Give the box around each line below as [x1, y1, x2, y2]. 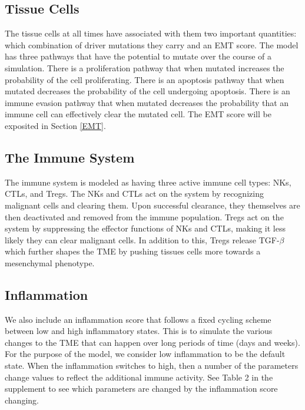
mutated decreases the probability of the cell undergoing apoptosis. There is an [5, 85, 290, 97]
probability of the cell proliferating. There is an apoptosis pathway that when [5, 73, 284, 85]
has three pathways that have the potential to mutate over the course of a [5, 50, 271, 62]
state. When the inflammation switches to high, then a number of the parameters [5, 359, 299, 372]
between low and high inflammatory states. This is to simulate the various [5, 325, 273, 337]
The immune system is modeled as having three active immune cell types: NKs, [5, 176, 291, 188]
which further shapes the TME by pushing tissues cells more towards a [5, 245, 261, 257]
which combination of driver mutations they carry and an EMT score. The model [5, 38, 299, 51]
